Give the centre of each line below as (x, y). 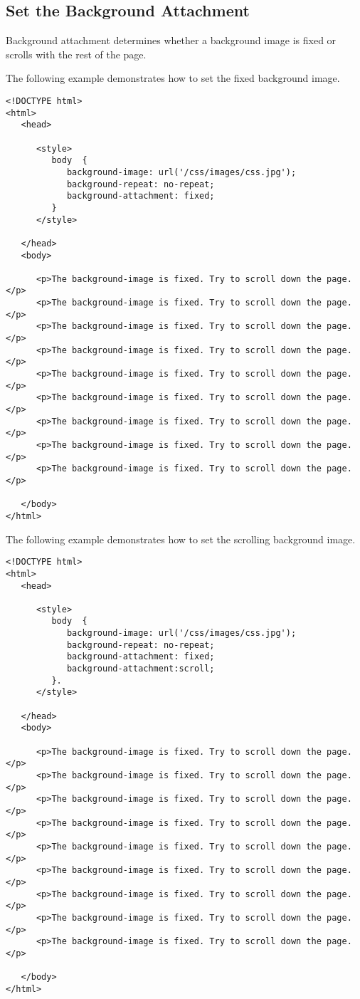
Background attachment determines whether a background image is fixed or (171, 40)
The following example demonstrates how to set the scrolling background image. (181, 539)
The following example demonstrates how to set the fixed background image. (173, 78)
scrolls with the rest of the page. (76, 54)
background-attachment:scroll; (141, 669)
